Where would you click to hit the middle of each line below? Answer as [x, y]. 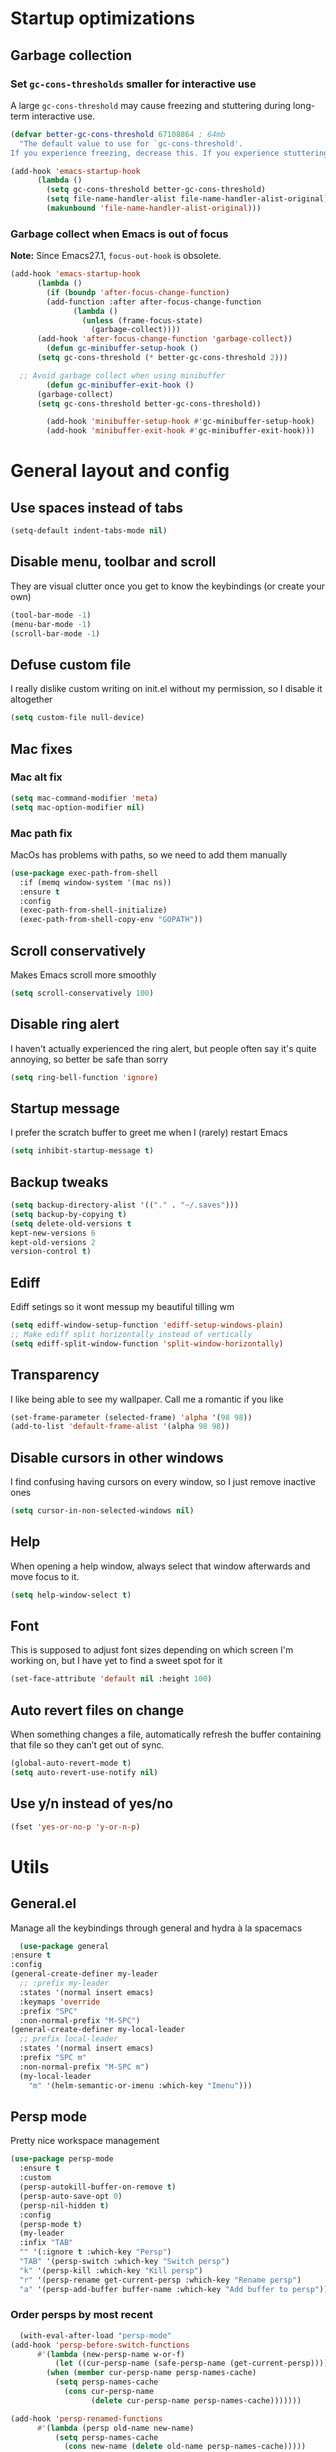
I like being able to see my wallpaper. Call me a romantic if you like [147, 1399]
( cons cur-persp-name [109, 2392]
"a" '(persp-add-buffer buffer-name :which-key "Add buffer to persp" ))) [176, 2289]
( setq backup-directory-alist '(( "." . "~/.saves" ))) [125, 1205]
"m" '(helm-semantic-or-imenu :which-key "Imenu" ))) [140, 2085]
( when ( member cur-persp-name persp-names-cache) [151, 2373]
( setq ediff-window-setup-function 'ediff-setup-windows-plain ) [147, 1325]
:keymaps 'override [60, 2002]
